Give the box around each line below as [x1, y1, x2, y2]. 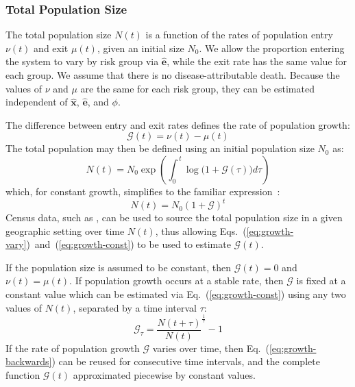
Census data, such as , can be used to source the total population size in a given [5, 210, 343, 225]
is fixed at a [296, 273, 346, 288]
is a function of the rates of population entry [145, 27, 333, 42]
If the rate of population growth [5, 340, 140, 355]
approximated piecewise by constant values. [73, 367, 256, 382]
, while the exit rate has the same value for [167, 54, 347, 68]
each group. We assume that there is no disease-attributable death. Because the [5, 68, 340, 82]
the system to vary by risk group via [5, 54, 159, 68]
